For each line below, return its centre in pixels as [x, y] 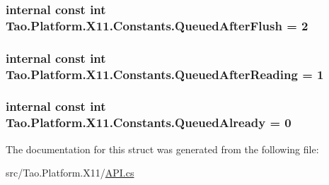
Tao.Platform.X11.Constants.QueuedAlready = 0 [149, 123]
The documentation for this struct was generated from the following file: [162, 149]
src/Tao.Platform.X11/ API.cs [70, 173]
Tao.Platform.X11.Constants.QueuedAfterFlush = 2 [157, 25]
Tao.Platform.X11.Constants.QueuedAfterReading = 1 [165, 74]
